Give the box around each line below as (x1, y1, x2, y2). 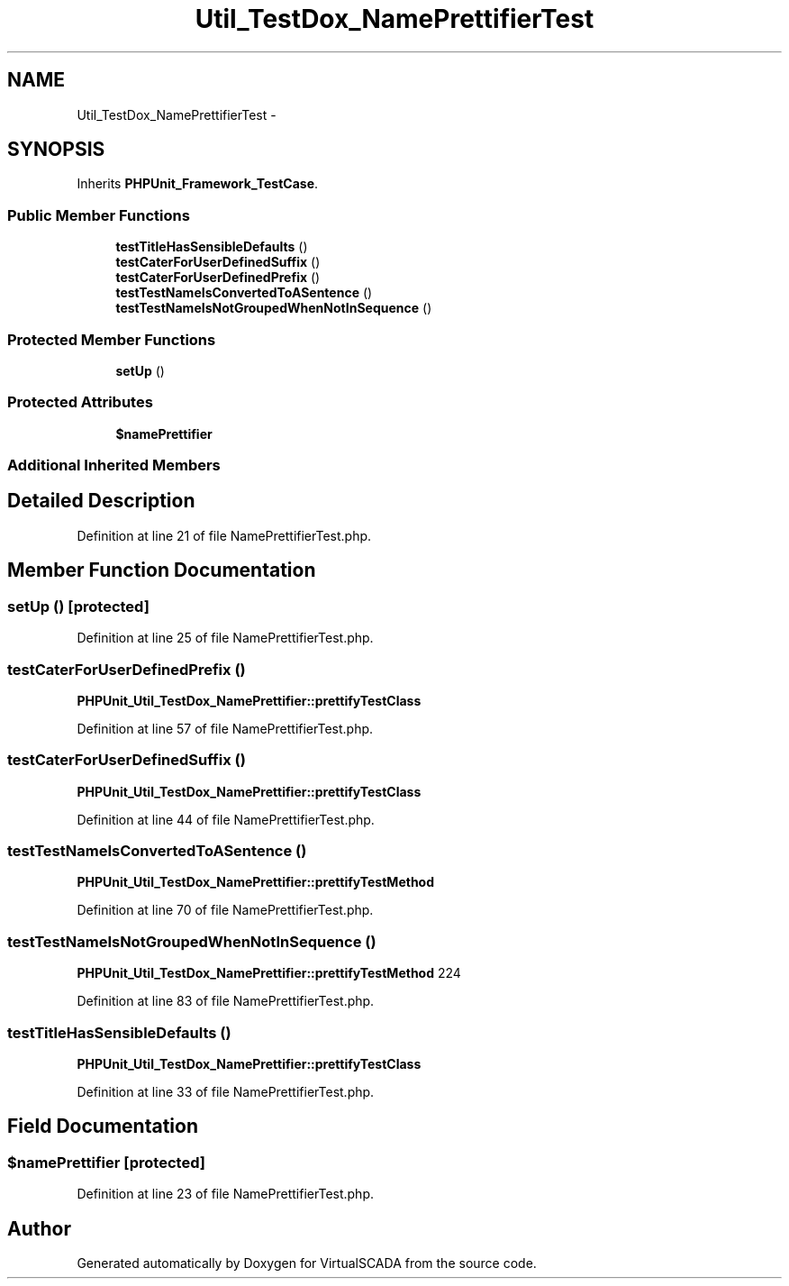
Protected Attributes (7, 393, 153, 412)
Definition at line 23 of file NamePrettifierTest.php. (77, 1186, 374, 1202)
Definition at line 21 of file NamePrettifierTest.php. (77, 527, 372, 543)
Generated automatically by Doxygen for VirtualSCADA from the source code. (77, 1254, 537, 1271)
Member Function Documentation (7, 559, 316, 582)
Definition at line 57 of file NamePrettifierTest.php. (77, 720, 374, 736)
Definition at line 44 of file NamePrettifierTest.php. (77, 811, 375, 827)
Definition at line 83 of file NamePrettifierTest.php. (77, 993, 375, 1009)
